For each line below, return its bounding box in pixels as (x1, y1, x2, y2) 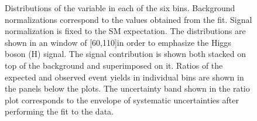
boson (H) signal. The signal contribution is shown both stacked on (5, 48, 246, 60)
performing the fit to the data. (5, 105, 114, 117)
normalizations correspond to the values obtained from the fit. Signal (5, 13, 252, 25)
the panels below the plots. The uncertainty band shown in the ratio (5, 82, 250, 95)
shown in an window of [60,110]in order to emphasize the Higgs (5, 36, 231, 48)
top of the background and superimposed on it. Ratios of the (5, 59, 223, 71)
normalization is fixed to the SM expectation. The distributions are (5, 25, 246, 37)
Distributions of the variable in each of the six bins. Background (5, 2, 235, 14)
